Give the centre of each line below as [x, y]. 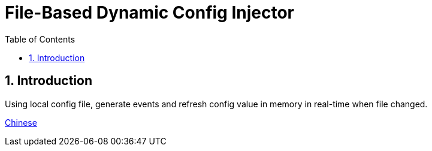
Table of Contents [40, 39]
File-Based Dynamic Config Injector [150, 13]
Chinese [21, 122]
